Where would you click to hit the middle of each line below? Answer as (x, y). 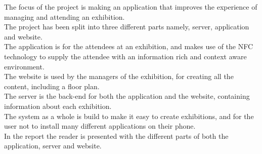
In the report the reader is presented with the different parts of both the (116, 136)
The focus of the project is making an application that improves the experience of (131, 7)
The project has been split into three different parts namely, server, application (127, 27)
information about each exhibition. (58, 106)
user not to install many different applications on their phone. (100, 126)
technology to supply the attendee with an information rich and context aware (125, 56)
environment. (24, 66)
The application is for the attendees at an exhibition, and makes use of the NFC (129, 46)
